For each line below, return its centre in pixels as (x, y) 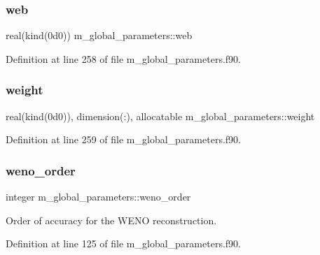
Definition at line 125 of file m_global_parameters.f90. (123, 243)
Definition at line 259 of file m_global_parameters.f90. (123, 139)
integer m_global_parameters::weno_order (98, 197)
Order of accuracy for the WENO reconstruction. (111, 220)
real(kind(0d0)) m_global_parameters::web (99, 35)
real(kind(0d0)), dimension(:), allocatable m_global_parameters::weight (160, 116)
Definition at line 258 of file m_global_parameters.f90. (123, 58)
